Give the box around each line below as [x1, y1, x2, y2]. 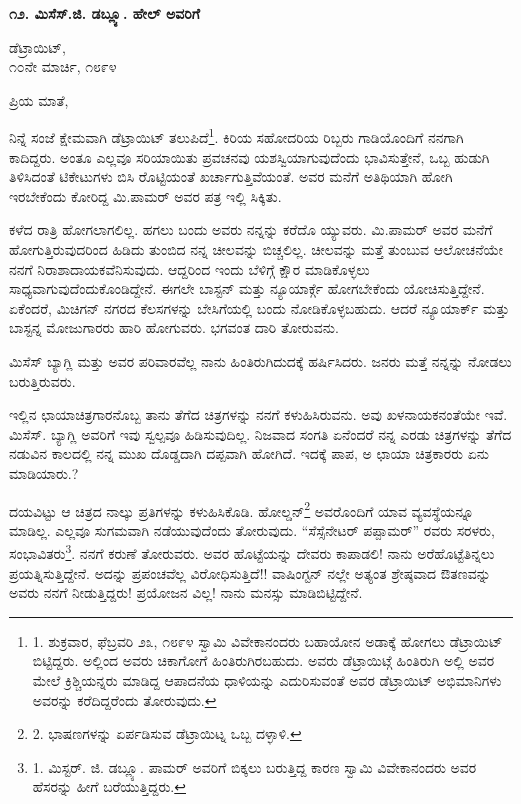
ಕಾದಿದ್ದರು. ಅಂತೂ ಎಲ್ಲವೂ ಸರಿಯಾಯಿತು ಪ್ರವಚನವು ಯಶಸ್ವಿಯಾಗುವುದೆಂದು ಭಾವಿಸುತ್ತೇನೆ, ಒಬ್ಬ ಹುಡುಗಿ [9, 146, 490, 167]
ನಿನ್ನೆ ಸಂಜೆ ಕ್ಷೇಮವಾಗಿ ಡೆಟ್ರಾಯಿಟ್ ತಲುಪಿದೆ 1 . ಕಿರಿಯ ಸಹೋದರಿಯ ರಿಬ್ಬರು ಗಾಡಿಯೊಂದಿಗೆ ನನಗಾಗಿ [9, 124, 464, 148]
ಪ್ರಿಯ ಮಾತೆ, [9, 89, 69, 110]
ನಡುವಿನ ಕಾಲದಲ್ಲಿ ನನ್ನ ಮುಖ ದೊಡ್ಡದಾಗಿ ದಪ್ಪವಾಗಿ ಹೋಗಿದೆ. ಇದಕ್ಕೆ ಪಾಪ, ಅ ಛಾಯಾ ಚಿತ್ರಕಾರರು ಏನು [9, 443, 490, 464]
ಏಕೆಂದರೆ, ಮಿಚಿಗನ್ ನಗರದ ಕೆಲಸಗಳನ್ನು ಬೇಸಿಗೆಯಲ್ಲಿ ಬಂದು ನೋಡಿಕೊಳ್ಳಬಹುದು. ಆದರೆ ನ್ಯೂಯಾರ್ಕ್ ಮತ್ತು [9, 297, 510, 318]
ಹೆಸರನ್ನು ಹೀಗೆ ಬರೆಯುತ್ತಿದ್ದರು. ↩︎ [32, 776, 186, 797]
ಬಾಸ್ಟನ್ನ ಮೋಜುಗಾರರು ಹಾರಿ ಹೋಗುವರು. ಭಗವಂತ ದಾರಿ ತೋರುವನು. [9, 317, 339, 338]
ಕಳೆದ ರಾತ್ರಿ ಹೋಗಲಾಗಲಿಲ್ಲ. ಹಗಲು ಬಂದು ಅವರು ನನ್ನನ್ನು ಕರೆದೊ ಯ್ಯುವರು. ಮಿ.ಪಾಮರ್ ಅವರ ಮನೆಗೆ [9, 219, 493, 240]
